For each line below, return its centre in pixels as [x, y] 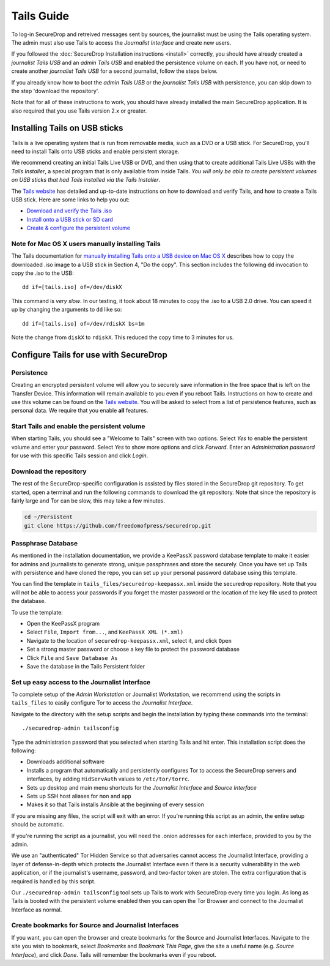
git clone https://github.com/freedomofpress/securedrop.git [118, 526]
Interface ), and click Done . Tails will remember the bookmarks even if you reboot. [114, 954]
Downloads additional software [66, 762]
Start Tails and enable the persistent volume [78, 427]
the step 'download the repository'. [55, 91]
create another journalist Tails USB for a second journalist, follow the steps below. [115, 71]
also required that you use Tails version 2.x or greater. [79, 111]
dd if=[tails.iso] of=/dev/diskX [72, 287]
